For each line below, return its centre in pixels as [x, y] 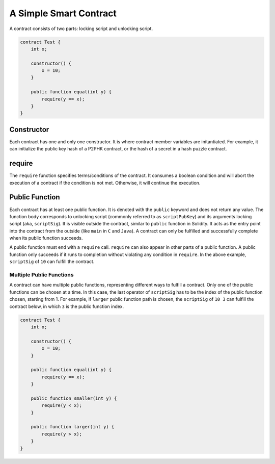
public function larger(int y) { [73, 427]
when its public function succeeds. [46, 238]
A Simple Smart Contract [63, 13]
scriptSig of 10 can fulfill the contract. [52, 262]
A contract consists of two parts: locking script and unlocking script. [81, 29]
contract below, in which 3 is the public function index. [67, 306]
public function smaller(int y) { [74, 398]
